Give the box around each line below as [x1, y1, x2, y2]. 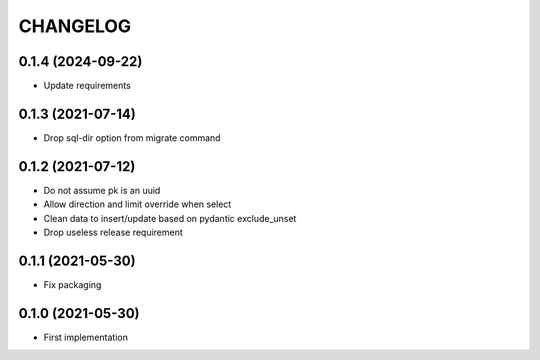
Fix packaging [43, 278, 102, 290]
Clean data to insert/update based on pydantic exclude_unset [43, 212, 297, 224]
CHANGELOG [18, 15, 132, 37]
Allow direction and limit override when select [43, 198, 232, 210]
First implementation [43, 331, 129, 343]
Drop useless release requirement [43, 226, 184, 239]
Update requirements [43, 80, 132, 92]
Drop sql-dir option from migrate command [43, 131, 221, 144]
